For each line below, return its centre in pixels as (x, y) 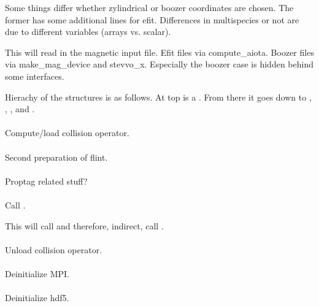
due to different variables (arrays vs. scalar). (88, 32)
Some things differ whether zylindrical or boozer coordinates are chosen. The (149, 7)
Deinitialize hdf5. (37, 298)
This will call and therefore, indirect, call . (84, 225)
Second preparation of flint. (56, 157)
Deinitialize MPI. (37, 273)
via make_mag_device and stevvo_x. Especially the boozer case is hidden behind (159, 64)
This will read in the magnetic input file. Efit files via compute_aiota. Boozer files (159, 52)
